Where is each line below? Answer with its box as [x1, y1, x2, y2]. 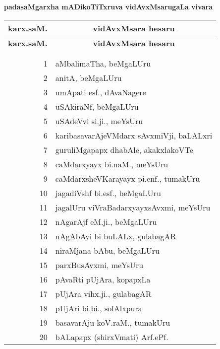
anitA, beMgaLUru [55, 71, 122, 83]
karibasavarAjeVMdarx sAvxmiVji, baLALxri [55, 129, 213, 141]
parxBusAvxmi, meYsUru [55, 259, 144, 271]
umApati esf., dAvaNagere [55, 86, 146, 98]
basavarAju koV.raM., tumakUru [55, 316, 170, 328]
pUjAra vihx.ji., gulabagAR [55, 287, 152, 299]
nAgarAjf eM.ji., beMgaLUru [55, 215, 157, 227]
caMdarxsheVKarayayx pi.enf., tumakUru [55, 172, 200, 184]
